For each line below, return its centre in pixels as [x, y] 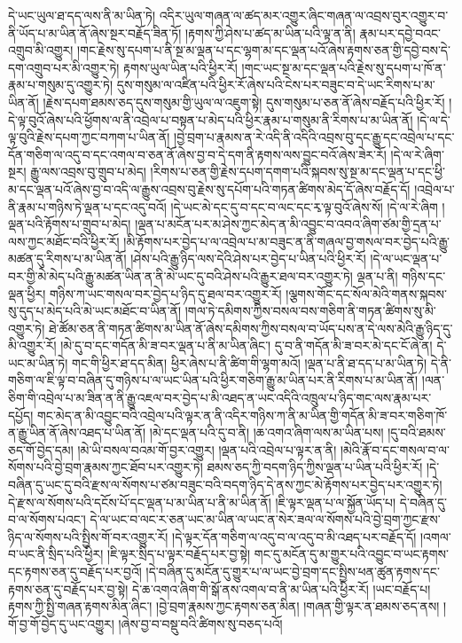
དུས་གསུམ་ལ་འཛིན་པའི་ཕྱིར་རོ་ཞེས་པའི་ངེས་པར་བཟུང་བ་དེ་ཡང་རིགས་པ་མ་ [276, 85]
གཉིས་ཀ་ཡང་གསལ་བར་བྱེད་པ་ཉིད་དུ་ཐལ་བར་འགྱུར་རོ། [166, 293]
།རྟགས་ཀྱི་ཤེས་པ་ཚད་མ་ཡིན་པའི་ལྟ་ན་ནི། [270, 32]
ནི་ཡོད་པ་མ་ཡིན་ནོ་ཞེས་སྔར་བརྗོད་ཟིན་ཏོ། [95, 32]
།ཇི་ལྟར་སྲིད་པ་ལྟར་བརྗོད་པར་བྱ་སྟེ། [179, 554]
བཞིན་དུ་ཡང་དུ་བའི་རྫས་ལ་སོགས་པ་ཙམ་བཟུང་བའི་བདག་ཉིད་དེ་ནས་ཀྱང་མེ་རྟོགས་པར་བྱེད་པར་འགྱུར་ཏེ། [225, 485]
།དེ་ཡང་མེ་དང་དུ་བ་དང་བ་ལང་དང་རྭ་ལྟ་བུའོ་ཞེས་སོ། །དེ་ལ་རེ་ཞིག [304, 206]
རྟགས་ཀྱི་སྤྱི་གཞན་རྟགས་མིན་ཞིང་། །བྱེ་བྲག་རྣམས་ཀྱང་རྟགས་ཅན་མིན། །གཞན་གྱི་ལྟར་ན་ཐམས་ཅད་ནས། [224, 606]
